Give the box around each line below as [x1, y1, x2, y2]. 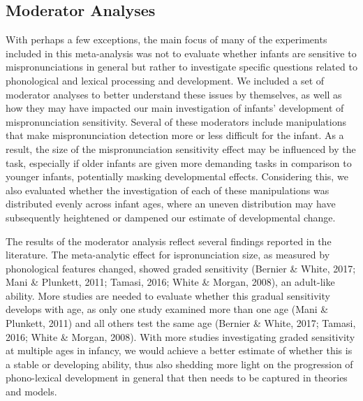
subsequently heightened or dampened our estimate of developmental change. [6, 210, 336, 224]
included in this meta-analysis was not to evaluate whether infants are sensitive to [6, 45, 357, 60]
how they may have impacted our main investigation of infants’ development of [6, 101, 344, 115]
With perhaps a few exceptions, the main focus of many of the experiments [6, 32, 327, 47]
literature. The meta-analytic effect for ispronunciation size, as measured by [6, 247, 330, 262]
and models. [6, 384, 57, 399]
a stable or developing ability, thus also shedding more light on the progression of [6, 356, 353, 371]
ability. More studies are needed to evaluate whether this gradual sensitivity [6, 288, 330, 302]
